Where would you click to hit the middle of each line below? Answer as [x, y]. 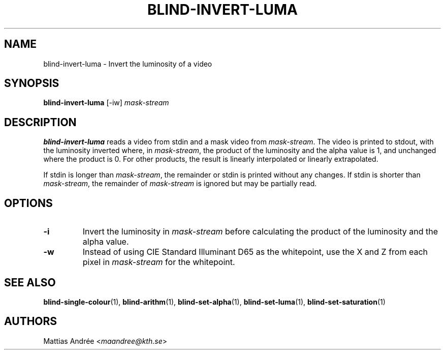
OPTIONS [28, 203]
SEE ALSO [30, 282]
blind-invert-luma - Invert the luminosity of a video [128, 64]
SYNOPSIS [32, 83]
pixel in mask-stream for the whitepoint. [159, 262]
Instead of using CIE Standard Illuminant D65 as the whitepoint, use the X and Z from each [255, 252]
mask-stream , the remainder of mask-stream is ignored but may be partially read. [180, 184]
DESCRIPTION [40, 122]
